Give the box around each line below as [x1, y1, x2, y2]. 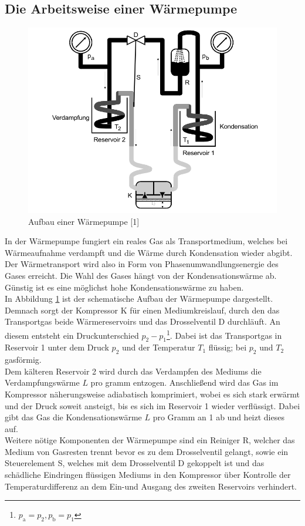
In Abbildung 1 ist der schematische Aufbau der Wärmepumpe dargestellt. [5, 292, 273, 305]
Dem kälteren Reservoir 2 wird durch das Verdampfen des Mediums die [5, 365, 262, 377]
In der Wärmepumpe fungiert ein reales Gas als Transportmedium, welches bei [5, 235, 288, 247]
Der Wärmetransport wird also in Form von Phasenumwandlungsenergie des [5, 258, 279, 270]
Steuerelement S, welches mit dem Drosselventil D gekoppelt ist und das [5, 457, 265, 469]
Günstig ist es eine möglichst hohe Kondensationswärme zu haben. [5, 281, 244, 293]
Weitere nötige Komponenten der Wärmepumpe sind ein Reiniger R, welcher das [5, 434, 295, 446]
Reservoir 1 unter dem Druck [5, 341, 109, 353]
